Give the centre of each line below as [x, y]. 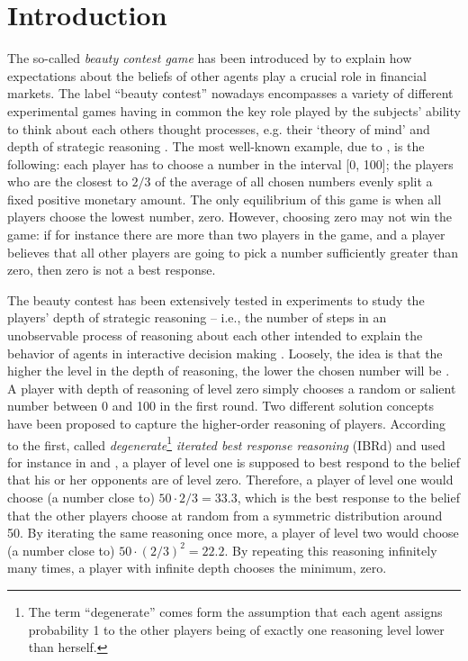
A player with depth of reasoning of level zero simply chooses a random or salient [232, 388]
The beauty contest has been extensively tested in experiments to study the [216, 299]
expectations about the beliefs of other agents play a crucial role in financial [217, 75]
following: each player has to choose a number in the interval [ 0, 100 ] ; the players [230, 163]
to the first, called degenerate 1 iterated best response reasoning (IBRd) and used [226, 443]
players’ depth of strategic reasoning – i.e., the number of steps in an [197, 317]
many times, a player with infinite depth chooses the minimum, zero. [197, 568]
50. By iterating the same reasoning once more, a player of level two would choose [233, 533]
